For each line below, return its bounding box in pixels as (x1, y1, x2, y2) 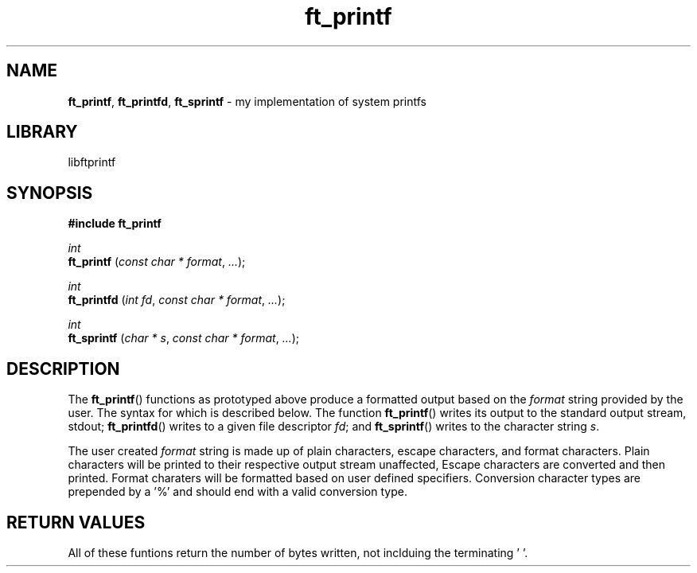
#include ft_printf (68, 216, 162, 231)
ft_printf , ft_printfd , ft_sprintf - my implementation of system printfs (68, 94, 426, 108)
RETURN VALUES (6, 512, 146, 532)
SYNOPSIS (6, 182, 93, 203)
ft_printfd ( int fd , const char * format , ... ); (68, 293, 286, 307)
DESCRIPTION (6, 358, 120, 379)
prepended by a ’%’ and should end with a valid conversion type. (68, 485, 407, 499)
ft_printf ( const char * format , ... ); (68, 255, 246, 269)
